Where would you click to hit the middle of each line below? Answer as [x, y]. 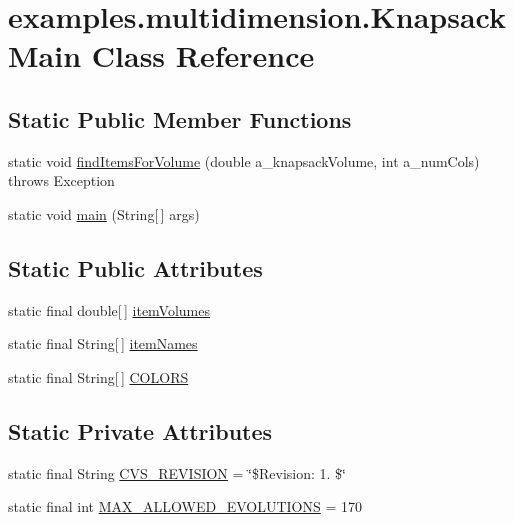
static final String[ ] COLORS [98, 376]
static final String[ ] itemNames [103, 343]
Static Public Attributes [135, 267]
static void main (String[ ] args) [104, 213]
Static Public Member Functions [180, 118]
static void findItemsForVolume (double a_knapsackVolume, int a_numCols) [244, 160]
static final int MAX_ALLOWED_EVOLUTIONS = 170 [185, 506]
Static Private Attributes [140, 430]
